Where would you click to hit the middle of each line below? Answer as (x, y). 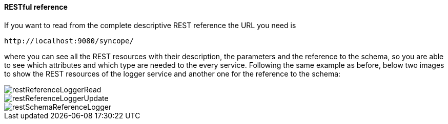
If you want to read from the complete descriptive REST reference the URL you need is (150, 25)
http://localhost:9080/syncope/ (69, 41)
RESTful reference (36, 7)
